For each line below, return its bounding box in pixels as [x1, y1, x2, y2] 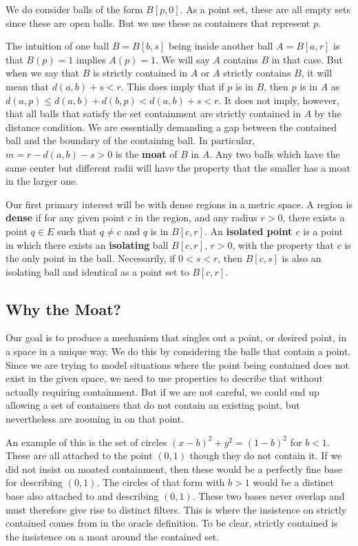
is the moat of [115, 146, 178, 161]
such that [56, 223, 97, 238]
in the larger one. [6, 174, 78, 188]
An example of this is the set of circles [6, 434, 167, 449]
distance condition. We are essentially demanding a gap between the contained [6, 119, 337, 134]
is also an [282, 251, 322, 265]
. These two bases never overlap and [192, 489, 345, 503]
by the [314, 106, 341, 121]
